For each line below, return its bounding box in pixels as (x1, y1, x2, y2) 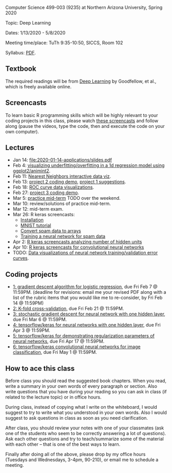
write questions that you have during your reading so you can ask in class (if (5, 389, 167, 395)
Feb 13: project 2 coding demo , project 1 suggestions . (12, 179, 126, 185)
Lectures (5, 143, 34, 152)
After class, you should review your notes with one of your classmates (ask (5, 425, 164, 431)
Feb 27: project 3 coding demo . (12, 190, 80, 196)
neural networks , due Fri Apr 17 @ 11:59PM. (12, 338, 105, 345)
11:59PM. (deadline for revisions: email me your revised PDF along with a (12, 289, 166, 295)
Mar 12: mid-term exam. (12, 206, 64, 212)
